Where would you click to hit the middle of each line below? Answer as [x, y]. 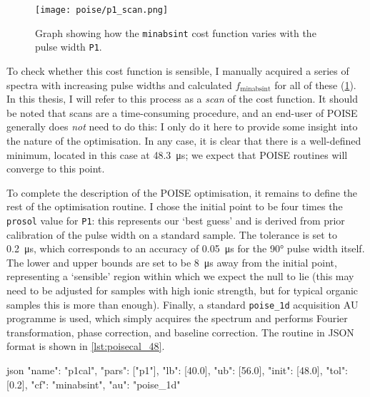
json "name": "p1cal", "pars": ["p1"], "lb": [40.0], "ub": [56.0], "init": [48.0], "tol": [177, 370]
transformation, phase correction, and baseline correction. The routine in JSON [180, 332]
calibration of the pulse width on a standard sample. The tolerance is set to [172, 234]
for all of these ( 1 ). [315, 84]
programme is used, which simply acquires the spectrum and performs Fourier [177, 318]
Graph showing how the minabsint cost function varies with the [176, 32]
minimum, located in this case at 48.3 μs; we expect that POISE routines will [177, 154]
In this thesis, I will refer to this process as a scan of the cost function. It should [182, 99]
